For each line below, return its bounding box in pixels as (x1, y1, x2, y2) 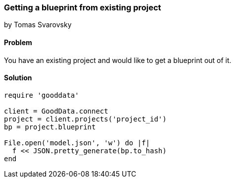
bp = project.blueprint (4, 122, 96, 131)
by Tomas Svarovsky (4, 20, 72, 29)
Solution (4, 73, 32, 82)
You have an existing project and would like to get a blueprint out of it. (4, 56, 232, 64)
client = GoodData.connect (4, 107, 108, 115)
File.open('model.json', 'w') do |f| (4, 138, 150, 147)
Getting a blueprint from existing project (4, 2, 161, 12)
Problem (4, 38, 32, 47)
